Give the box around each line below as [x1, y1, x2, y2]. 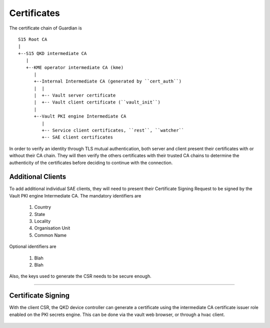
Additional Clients [9, 172, 66, 181]
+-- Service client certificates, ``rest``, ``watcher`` [41, 127, 184, 133]
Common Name [34, 232, 67, 238]
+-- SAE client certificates [41, 134, 113, 140]
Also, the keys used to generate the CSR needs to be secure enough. [9, 273, 152, 279]
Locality [34, 218, 51, 224]
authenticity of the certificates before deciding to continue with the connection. [9, 159, 173, 165]
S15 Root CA [18, 36, 47, 42]
